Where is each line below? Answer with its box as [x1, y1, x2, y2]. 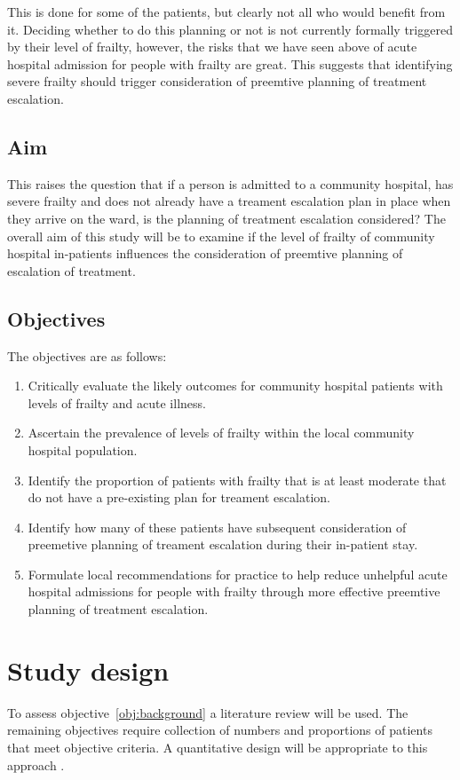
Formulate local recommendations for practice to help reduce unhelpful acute [28, 564, 448, 583]
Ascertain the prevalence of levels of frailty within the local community [28, 423, 415, 442]
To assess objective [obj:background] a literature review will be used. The [7, 703, 408, 721]
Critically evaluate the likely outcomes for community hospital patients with [28, 376, 443, 395]
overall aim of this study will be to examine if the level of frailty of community [7, 226, 435, 245]
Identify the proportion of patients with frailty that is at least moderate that [28, 470, 447, 489]
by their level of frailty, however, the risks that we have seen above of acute [7, 37, 417, 56]
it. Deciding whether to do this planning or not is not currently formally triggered [7, 20, 453, 38]
